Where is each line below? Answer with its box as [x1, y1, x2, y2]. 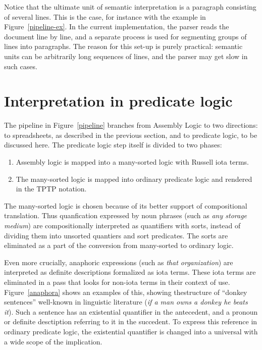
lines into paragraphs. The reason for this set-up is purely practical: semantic [4, 41, 243, 52]
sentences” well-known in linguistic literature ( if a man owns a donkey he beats [4, 296, 248, 307]
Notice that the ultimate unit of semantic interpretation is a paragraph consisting [4, 2, 256, 12]
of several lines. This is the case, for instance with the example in [4, 11, 206, 22]
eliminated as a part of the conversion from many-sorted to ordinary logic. [4, 240, 234, 251]
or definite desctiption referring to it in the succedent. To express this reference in [4, 316, 257, 327]
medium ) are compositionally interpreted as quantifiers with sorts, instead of [4, 220, 241, 231]
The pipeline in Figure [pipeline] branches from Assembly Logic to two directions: [4, 120, 258, 130]
